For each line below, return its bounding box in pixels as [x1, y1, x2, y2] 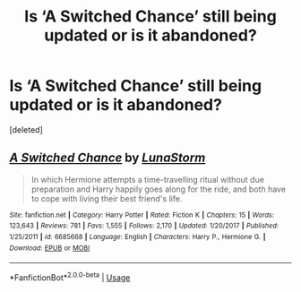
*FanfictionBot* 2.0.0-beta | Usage [9, 271, 131, 283]
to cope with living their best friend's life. [30, 193, 183, 203]
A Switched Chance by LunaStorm [9, 150, 206, 166]
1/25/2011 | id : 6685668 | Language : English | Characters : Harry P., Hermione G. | [9, 233, 266, 242]
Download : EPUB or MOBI [9, 244, 90, 253]
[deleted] [9, 124, 43, 135]
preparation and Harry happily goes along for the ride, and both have [30, 184, 287, 194]
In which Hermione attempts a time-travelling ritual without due [30, 174, 264, 185]
